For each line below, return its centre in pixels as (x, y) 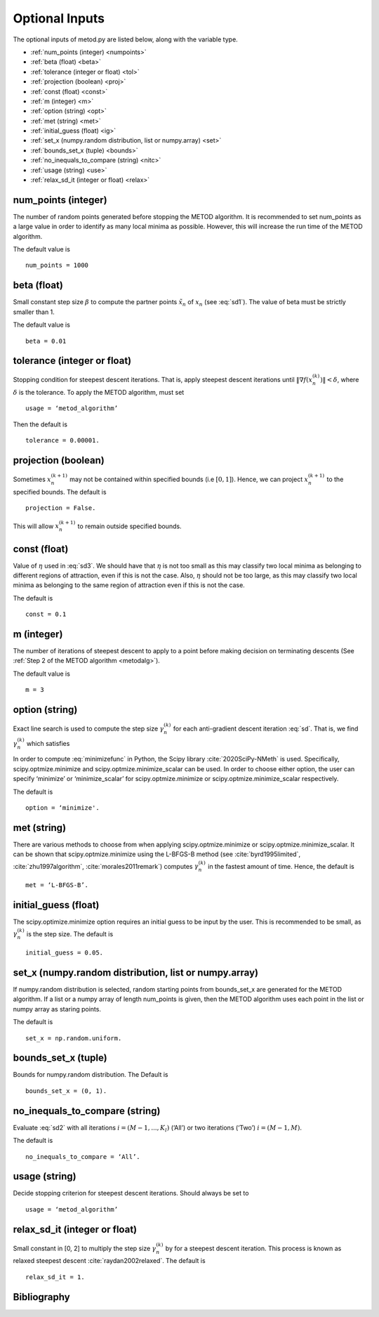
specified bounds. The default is (60, 492)
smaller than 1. (34, 312)
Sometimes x (32, 479)
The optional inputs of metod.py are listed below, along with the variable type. (125, 39)
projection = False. (61, 508)
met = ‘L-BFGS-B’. (57, 885)
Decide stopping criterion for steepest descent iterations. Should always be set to (131, 1193)
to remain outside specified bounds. (129, 526)
